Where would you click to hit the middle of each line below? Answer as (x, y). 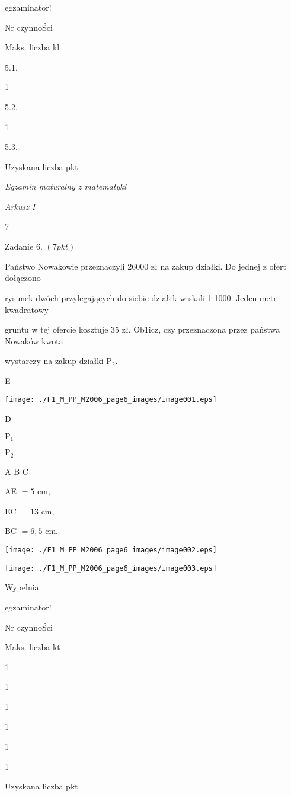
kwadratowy (27, 309)
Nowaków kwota (34, 341)
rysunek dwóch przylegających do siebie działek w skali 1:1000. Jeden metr (141, 297)
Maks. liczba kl (32, 47)
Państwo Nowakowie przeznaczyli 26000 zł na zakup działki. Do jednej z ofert (146, 266)
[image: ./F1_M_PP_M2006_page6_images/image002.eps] (111, 550)
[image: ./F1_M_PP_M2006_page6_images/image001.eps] (111, 400)
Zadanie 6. (24, 246)
